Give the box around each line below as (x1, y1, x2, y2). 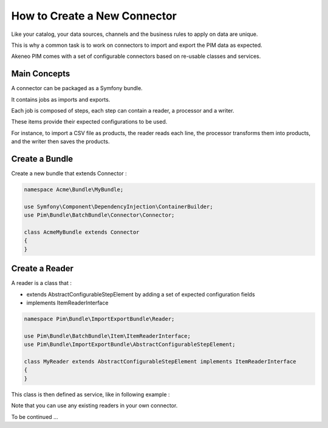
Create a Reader (11, 264, 74, 274)
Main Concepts (11, 69, 70, 79)
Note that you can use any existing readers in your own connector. (11, 402, 178, 409)
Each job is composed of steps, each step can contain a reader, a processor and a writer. (11, 107, 234, 114)
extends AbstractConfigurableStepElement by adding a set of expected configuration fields (26, 290, 255, 298)
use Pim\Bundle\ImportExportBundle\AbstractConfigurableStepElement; (24, 341, 236, 348)
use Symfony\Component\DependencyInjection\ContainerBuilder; (24, 203, 213, 210)
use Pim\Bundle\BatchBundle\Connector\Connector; (24, 212, 175, 219)
